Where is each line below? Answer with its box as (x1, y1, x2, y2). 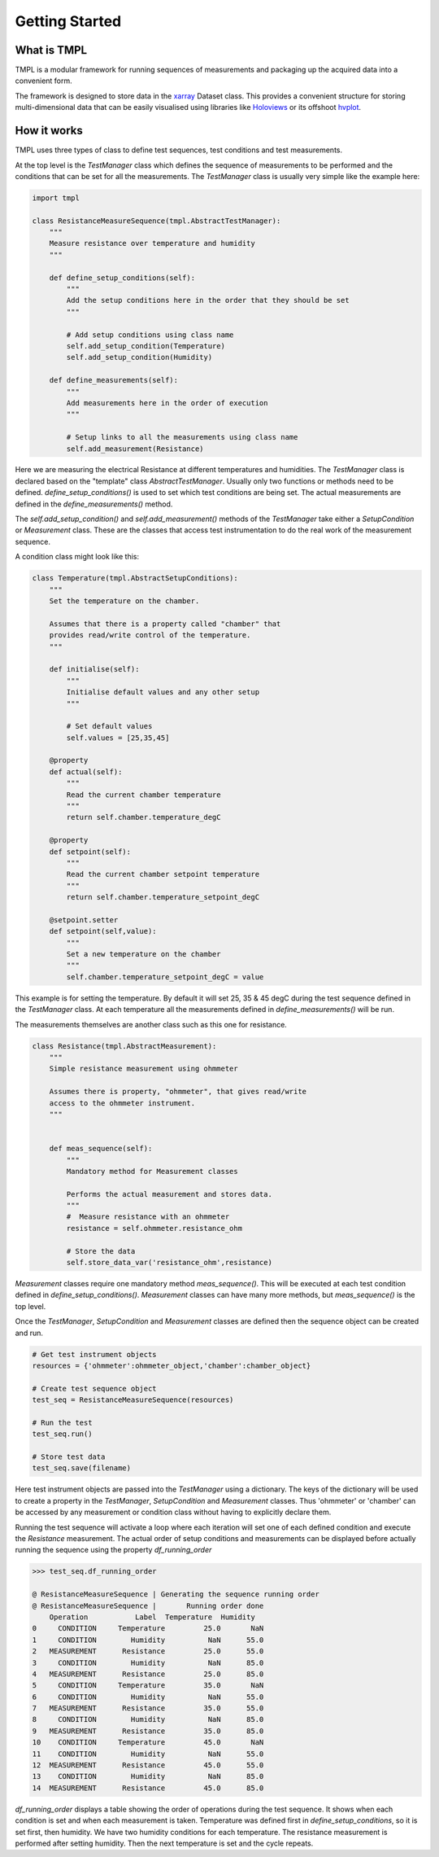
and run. (15, 1328, 44, 1338)
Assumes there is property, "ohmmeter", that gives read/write (49, 1087, 307, 1097)
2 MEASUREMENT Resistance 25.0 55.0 (32, 1647, 264, 1656)
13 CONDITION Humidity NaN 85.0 (32, 1772, 264, 1781)
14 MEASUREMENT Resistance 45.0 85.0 (32, 1783, 264, 1793)
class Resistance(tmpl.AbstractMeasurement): (32, 1041, 217, 1050)
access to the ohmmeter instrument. (49, 1098, 195, 1107)
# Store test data (32, 1452, 106, 1461)
